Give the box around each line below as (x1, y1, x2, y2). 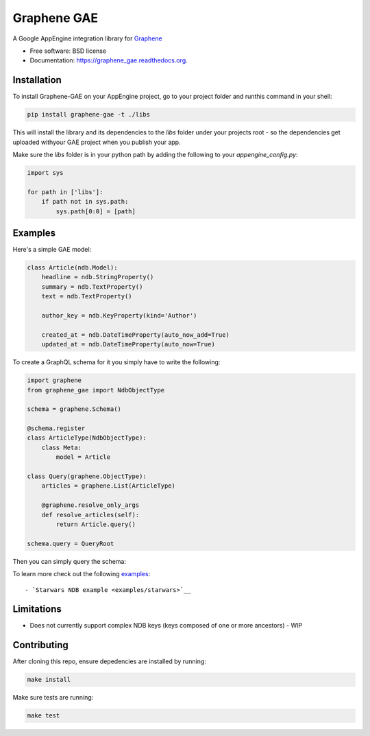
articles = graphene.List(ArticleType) (41, 482, 176, 490)
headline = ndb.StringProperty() (41, 273, 154, 281)
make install (27, 676, 71, 684)
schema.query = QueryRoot (27, 539, 114, 547)
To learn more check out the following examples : (12, 570, 151, 578)
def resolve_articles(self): (41, 511, 140, 519)
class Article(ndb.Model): (27, 264, 118, 272)
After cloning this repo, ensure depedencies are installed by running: (12, 657, 207, 665)
